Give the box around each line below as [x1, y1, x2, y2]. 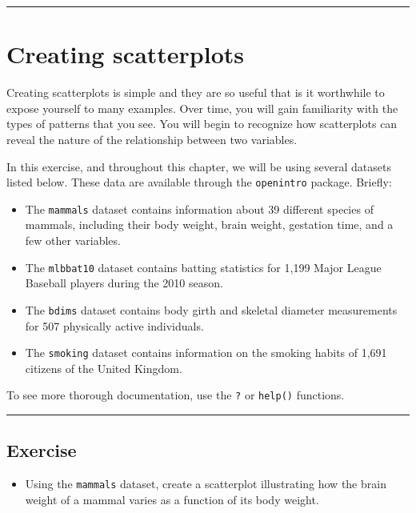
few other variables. [25, 232, 121, 248]
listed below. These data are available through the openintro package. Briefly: [6, 174, 392, 190]
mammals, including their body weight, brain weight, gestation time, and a [25, 216, 394, 233]
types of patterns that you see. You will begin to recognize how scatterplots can [6, 115, 398, 132]
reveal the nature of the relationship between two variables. [6, 130, 298, 147]
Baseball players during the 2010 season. [25, 275, 223, 291]
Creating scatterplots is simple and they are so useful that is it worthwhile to [6, 84, 385, 101]
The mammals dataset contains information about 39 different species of [25, 200, 374, 217]
